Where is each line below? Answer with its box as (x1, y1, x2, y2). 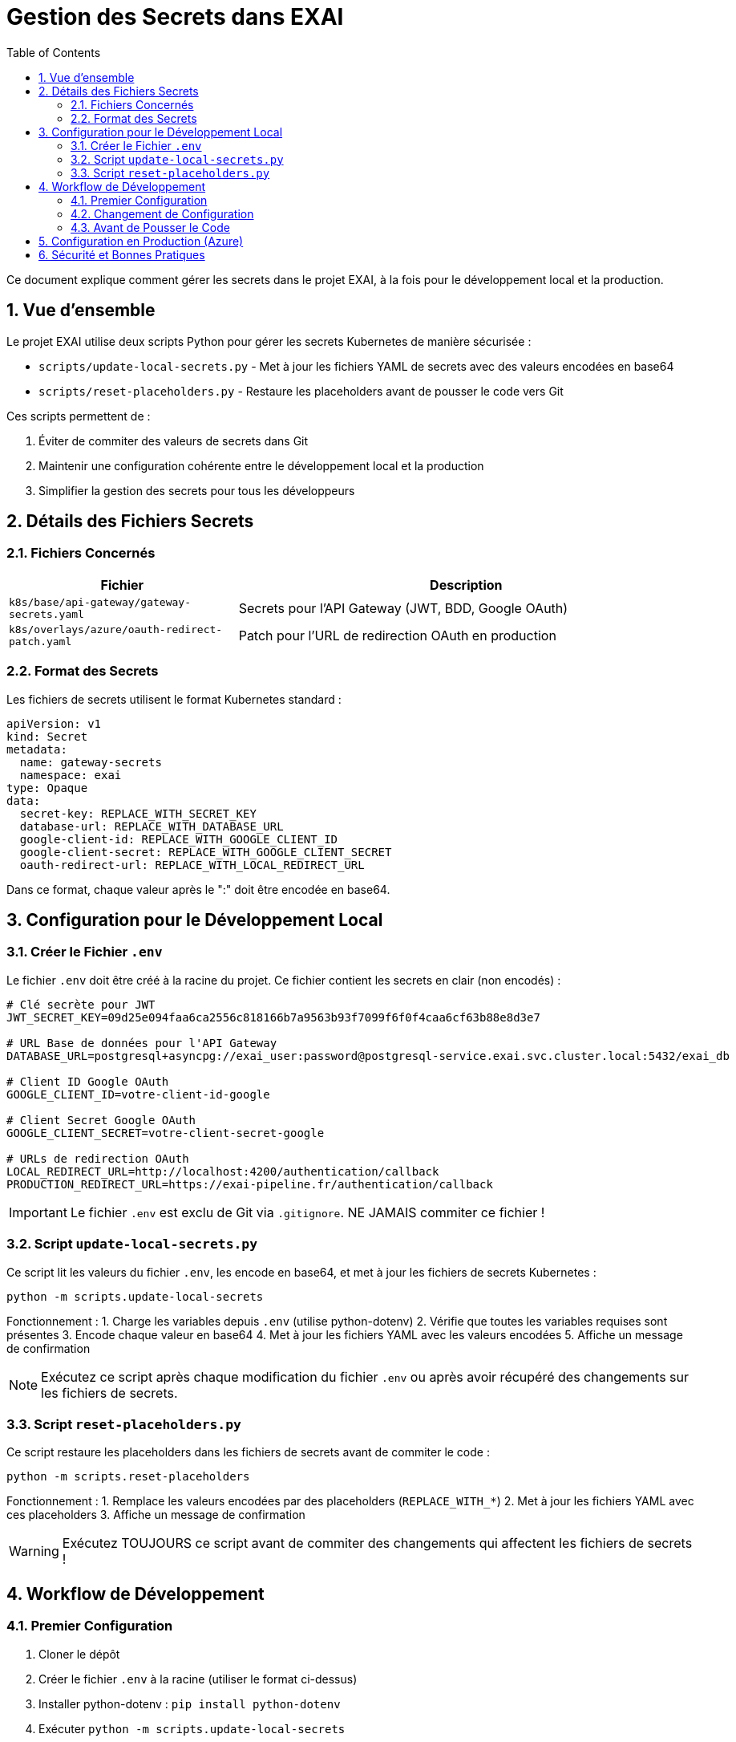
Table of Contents (6, 45, 101, 59)
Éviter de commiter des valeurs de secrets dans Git (38, 433, 309, 448)
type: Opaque (6, 781, 88, 794)
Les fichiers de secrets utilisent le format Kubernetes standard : (6, 692, 342, 706)
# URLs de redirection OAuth (6, 1151, 189, 1165)
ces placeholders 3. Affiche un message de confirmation (6, 1508, 305, 1522)
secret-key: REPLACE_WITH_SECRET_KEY (19, 806, 257, 820)
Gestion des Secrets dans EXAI (6, 3, 344, 30)
